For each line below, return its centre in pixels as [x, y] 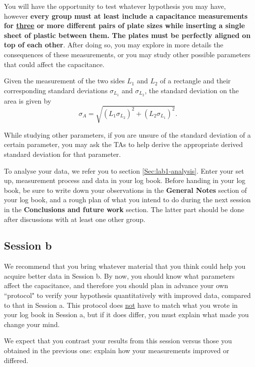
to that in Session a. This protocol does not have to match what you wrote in [121, 305]
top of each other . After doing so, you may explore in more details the [114, 45]
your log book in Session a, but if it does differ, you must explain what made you [127, 314]
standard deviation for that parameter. [63, 154]
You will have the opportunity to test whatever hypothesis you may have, [115, 6]
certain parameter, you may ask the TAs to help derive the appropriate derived [124, 144]
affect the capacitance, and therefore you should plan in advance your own [116, 285]
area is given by [28, 100]
